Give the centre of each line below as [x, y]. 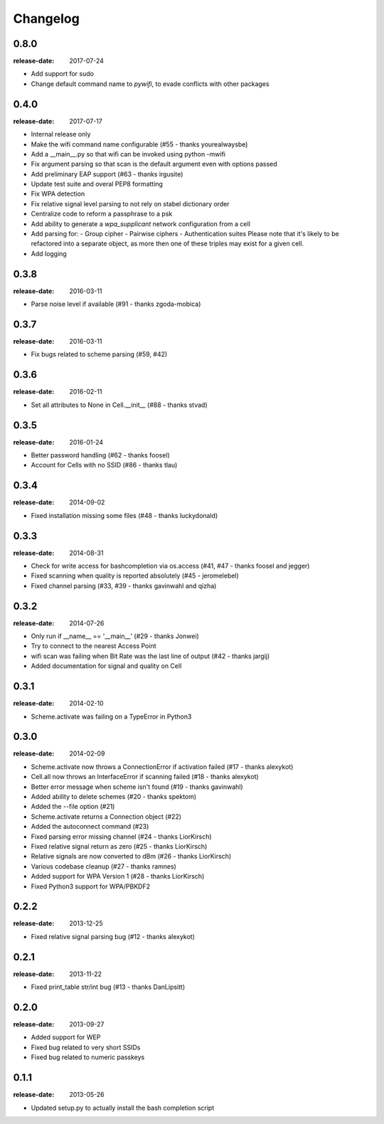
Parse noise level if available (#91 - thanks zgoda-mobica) [116, 304]
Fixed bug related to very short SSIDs [86, 1047]
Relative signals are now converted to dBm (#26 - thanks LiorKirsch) [131, 857]
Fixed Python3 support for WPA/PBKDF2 [91, 886]
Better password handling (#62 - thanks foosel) [100, 455]
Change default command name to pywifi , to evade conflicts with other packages [150, 84]
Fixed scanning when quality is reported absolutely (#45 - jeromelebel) [135, 576]
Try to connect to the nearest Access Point [94, 646]
